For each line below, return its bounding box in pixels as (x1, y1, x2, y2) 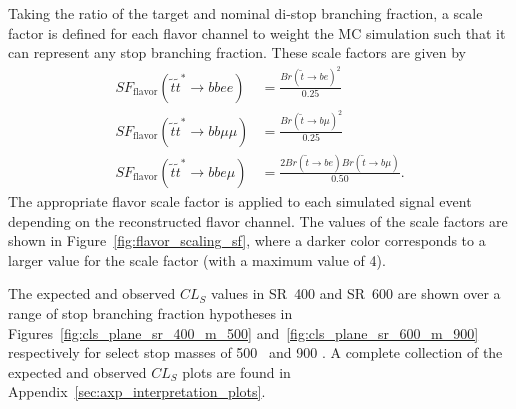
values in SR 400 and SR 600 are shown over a (211, 283, 501, 304)
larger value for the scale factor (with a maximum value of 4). (8, 249, 386, 270)
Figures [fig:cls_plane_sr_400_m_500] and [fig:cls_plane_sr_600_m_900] (8, 322, 479, 343)
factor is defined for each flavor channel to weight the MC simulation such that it (8, 22, 506, 43)
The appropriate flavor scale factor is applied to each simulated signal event (8, 190, 472, 211)
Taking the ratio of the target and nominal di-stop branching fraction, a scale (8, 3, 483, 23)
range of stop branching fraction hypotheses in (8, 302, 293, 323)
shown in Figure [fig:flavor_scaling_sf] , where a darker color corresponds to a (8, 230, 486, 251)
